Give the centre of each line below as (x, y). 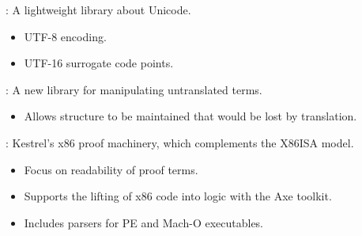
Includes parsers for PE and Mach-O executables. (143, 222)
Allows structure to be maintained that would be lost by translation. (190, 116)
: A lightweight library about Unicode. (98, 10)
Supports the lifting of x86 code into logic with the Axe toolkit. (178, 196)
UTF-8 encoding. (65, 36)
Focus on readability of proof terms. (111, 169)
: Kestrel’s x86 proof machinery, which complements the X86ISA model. (180, 142)
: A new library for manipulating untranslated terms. (134, 89)
